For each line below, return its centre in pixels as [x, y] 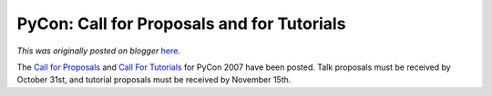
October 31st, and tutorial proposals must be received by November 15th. [154, 80]
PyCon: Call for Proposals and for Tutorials [181, 24]
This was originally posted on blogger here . [99, 51]
